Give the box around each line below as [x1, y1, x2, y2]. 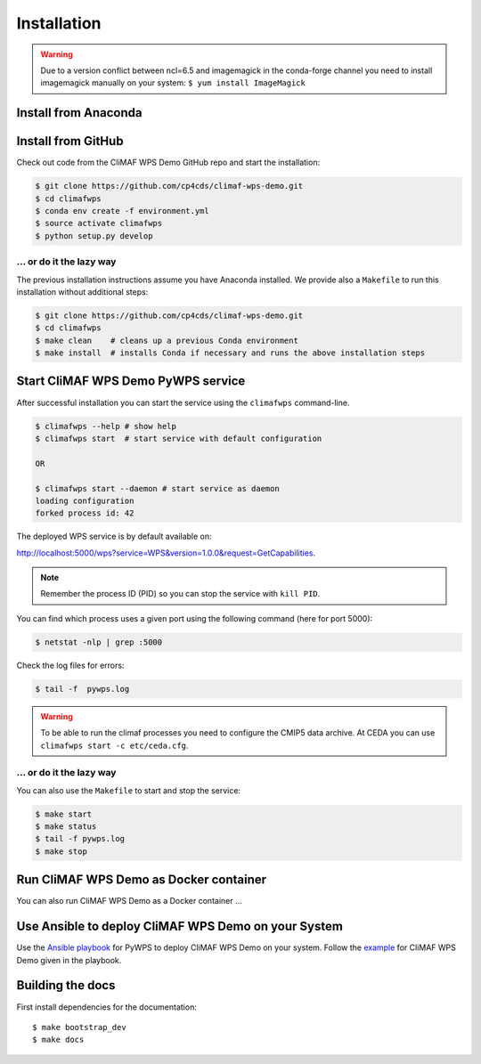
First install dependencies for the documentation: [16, 1002, 198, 1012]
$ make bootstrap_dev [32, 1022, 126, 1032]
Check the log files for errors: [16, 660, 125, 670]
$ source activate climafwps [35, 218, 163, 229]
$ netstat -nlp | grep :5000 [35, 637, 163, 647]
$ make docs [32, 1035, 85, 1045]
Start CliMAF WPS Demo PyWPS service [16, 374, 246, 389]
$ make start [35, 808, 93, 819]
